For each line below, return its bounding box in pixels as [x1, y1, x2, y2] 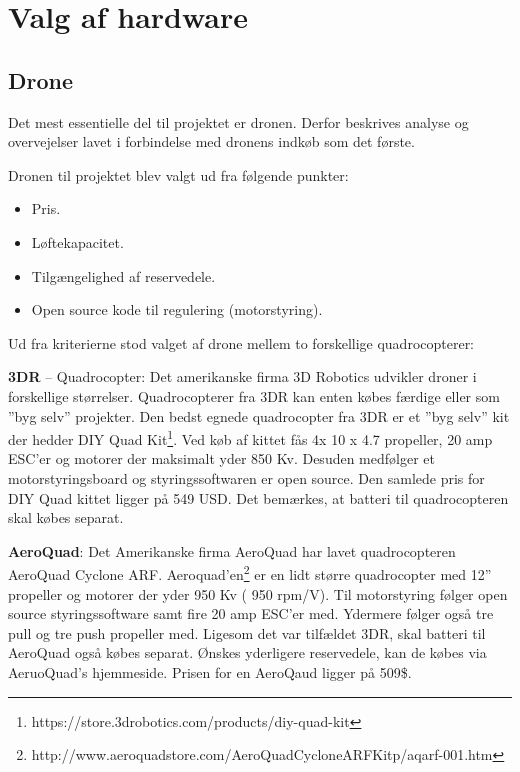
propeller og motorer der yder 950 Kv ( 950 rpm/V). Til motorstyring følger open [8, 583, 508, 604]
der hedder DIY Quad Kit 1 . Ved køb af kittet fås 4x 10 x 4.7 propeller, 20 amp [8, 426, 493, 449]
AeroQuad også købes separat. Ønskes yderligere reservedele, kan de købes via [8, 642, 487, 663]
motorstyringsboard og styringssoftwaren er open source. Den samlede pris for [8, 467, 485, 488]
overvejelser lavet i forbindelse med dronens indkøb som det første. [8, 131, 415, 152]
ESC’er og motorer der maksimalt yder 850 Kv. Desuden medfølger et [8, 448, 435, 469]
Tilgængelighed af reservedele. [31, 265, 216, 286]
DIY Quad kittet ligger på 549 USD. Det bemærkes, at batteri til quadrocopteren [8, 487, 509, 508]
